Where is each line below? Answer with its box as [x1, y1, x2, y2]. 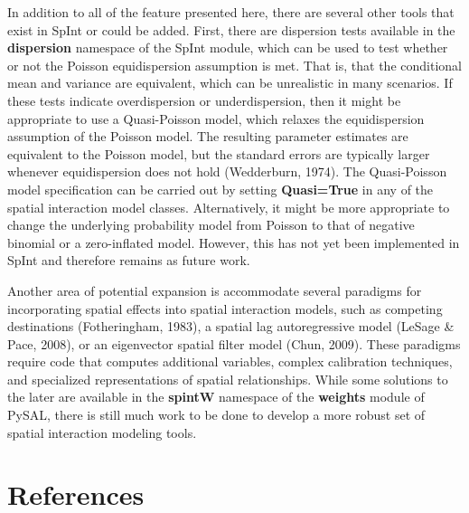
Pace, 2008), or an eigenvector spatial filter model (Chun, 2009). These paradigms [7, 334, 461, 353]
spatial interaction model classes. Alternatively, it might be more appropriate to [7, 197, 450, 216]
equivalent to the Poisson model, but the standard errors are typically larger [7, 144, 430, 163]
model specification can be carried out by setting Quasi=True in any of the [7, 179, 434, 198]
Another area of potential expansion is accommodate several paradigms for [7, 280, 422, 299]
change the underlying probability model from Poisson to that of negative [7, 215, 415, 234]
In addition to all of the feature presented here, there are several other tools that [7, 3, 455, 21]
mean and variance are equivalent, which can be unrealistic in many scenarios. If [7, 73, 453, 92]
